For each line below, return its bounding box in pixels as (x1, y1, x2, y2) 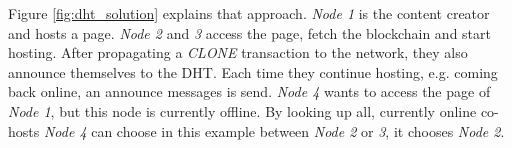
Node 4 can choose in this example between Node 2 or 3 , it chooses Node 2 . (43, 120, 505, 141)
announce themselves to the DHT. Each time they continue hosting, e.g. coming (8, 61, 498, 82)
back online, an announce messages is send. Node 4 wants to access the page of (8, 81, 491, 102)
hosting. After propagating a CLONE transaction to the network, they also (8, 42, 468, 63)
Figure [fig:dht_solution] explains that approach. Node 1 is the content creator (8, 3, 490, 23)
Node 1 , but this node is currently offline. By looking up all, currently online (8, 100, 477, 121)
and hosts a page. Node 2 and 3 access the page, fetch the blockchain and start (8, 22, 491, 43)
